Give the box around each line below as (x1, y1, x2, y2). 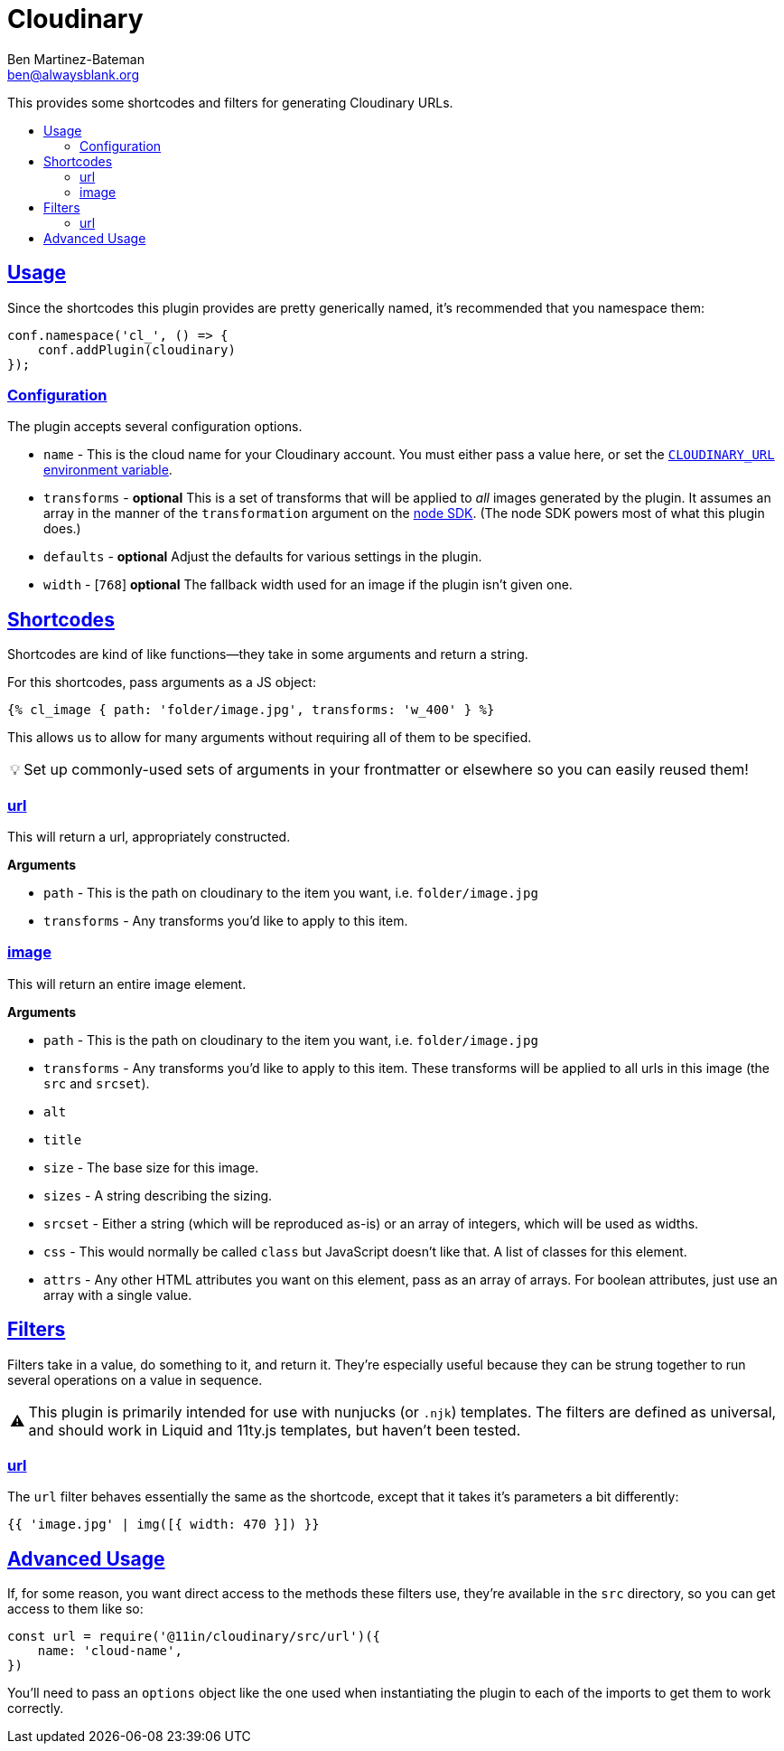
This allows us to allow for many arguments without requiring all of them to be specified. (7, 730, 532, 746)
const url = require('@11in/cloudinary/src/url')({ (7, 1629, 381, 1644)
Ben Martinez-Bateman (7, 51, 145, 67)
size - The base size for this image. (43, 1159, 259, 1175)
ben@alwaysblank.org (7, 66, 139, 82)
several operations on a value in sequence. (7, 1371, 263, 1388)
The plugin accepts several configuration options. (7, 419, 303, 435)
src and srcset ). (43, 1075, 150, 1091)
